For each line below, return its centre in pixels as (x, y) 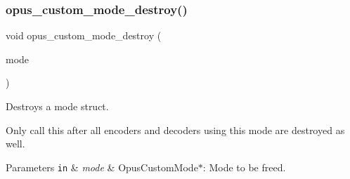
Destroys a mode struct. (57, 106)
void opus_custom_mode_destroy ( (84, 35)
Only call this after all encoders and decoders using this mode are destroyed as (175, 130)
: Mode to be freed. (244, 167)
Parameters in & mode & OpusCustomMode (102, 167)
